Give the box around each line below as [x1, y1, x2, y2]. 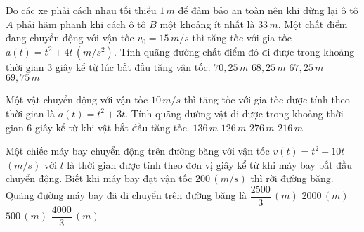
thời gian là [6, 105, 56, 120]
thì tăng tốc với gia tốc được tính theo [183, 92, 350, 107]
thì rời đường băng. [250, 171, 334, 186]
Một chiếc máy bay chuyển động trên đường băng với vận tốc [6, 143, 270, 158]
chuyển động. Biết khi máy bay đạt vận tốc [6, 171, 193, 186]
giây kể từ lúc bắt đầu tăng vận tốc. [55, 59, 211, 74]
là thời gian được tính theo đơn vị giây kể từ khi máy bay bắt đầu [67, 157, 352, 172]
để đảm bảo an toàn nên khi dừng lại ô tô [178, 3, 358, 17]
